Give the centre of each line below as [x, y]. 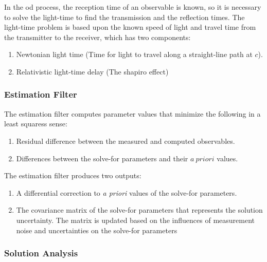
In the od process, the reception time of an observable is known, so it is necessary [133, 7]
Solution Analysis [41, 253]
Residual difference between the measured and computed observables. [126, 141]
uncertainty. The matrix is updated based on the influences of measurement [135, 220]
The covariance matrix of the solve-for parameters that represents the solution [139, 210]
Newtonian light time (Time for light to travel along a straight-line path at [134, 54]
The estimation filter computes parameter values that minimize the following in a [132, 113]
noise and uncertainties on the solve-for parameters [97, 230]
